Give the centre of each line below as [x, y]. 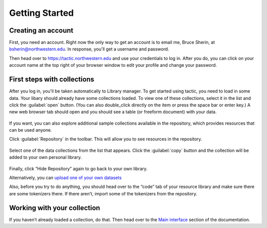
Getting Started [42, 13]
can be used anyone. [30, 130]
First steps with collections [52, 79]
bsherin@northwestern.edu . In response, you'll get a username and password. [89, 49]
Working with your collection [55, 208]
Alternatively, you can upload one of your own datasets [66, 178]
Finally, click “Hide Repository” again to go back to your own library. [78, 169]
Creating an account [41, 30]
